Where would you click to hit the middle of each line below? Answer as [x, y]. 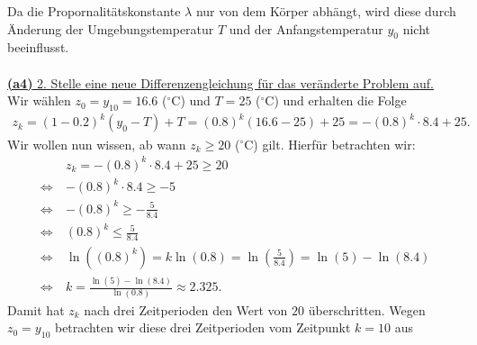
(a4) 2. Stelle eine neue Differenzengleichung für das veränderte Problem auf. [220, 82]
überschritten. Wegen [367, 309]
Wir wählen [39, 100]
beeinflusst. [38, 47]
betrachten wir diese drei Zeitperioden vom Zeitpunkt [202, 327]
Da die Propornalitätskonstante [94, 11]
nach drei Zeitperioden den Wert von [186, 309]
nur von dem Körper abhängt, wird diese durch [326, 11]
